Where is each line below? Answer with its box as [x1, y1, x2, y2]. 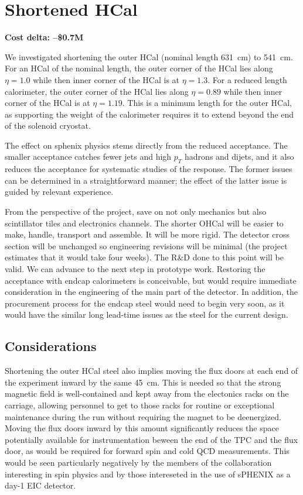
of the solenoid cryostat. [5, 119, 91, 132]
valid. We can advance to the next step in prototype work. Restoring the [5, 263, 265, 275]
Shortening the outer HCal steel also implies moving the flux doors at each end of [5, 365, 298, 377]
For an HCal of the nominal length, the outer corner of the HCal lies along [5, 62, 273, 74]
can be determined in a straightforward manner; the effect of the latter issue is [5, 174, 287, 186]
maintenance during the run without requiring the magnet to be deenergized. [5, 410, 281, 422]
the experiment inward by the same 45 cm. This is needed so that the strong [5, 376, 281, 388]
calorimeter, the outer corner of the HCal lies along [5, 85, 189, 97]
